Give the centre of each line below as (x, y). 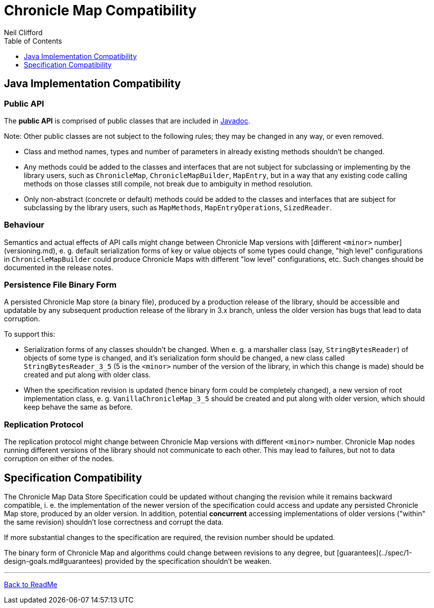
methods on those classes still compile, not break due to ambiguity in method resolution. (168, 183)
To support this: (30, 334)
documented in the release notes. (59, 267)
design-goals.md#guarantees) (54, 561)
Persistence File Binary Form (60, 285)
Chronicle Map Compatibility (100, 10)
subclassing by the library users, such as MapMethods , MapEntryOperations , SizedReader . (178, 207)
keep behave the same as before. (78, 407)
